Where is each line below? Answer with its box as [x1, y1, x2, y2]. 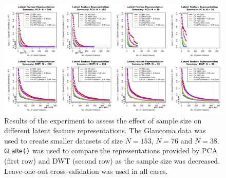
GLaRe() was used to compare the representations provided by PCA [4, 145, 218, 156]
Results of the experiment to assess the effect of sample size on [4, 115, 202, 126]
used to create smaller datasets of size [4, 135, 123, 146]
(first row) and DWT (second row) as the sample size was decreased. [4, 155, 220, 166]
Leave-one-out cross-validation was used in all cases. [4, 165, 168, 176]
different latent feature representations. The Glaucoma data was [4, 125, 206, 136]
